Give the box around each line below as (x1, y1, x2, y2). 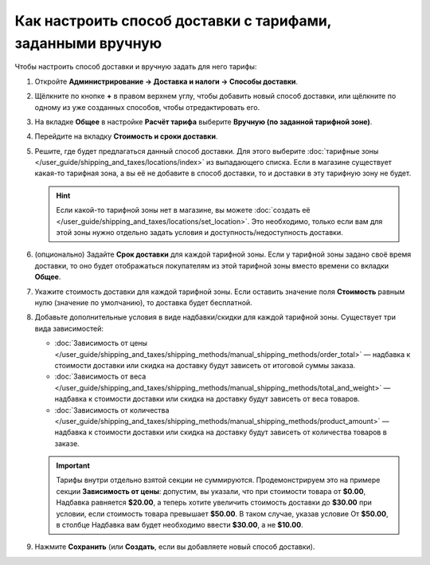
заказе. (54, 438, 80, 448)
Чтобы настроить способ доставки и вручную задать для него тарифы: (14, 62, 257, 72)
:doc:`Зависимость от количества (54, 405, 170, 414)
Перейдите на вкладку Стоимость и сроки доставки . (34, 131, 218, 141)
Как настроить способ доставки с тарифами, (14, 12, 332, 29)
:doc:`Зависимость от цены (54, 339, 147, 348)
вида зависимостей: (34, 324, 104, 333)
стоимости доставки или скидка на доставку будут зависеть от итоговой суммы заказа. (54, 360, 356, 370)
